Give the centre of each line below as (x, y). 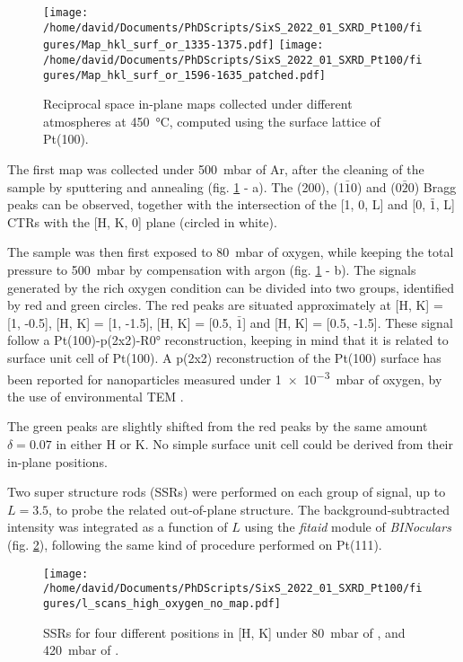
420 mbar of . (81, 650)
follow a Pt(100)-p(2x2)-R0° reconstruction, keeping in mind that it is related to (228, 340)
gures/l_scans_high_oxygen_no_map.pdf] (162, 603)
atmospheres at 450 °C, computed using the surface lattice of (212, 121)
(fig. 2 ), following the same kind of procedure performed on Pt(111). (195, 544)
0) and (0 (376, 186)
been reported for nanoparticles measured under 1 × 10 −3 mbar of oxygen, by (225, 377)
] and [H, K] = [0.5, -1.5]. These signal (348, 322)
